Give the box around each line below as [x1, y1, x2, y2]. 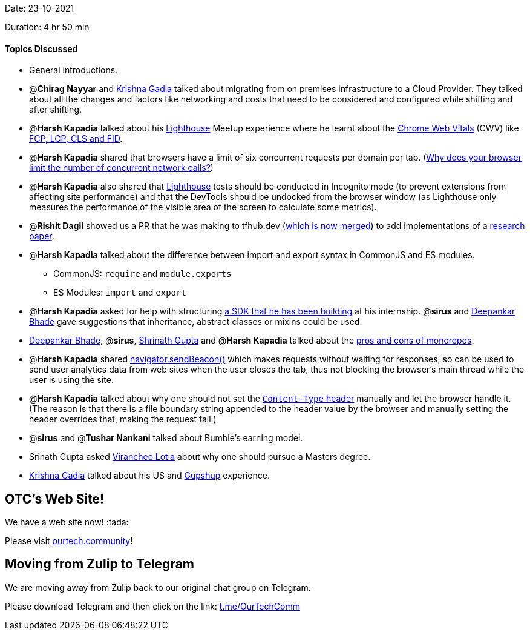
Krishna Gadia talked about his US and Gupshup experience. [29, 470, 270, 481]
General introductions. [29, 65, 118, 76]
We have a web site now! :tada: [5, 517, 129, 528]
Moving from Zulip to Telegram [5, 556, 195, 572]
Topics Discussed [5, 43, 78, 54]
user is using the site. [29, 374, 114, 385]
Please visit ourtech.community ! [5, 536, 133, 547]
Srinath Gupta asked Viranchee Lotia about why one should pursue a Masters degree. [29, 451, 371, 462]
